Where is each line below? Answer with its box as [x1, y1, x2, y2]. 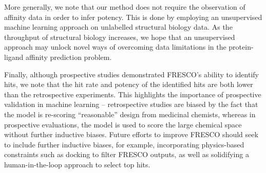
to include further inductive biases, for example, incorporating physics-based [4, 139, 244, 149]
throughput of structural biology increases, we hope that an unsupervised [4, 31, 235, 42]
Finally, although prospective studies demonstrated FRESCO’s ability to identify [4, 69, 259, 79]
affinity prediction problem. [26, 51, 112, 62]
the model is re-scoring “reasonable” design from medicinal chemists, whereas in [4, 109, 256, 119]
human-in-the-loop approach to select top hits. [4, 159, 150, 169]
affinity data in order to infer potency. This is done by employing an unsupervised [4, 11, 262, 22]
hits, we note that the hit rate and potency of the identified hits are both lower [4, 79, 253, 90]
